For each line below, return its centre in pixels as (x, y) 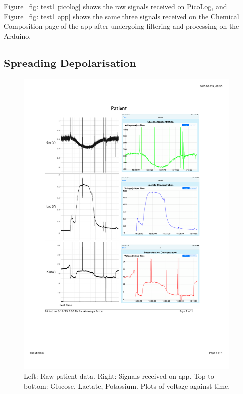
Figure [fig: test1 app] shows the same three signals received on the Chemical (121, 16)
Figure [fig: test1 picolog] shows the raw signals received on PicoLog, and (116, 6)
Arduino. (18, 35)
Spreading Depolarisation (70, 62)
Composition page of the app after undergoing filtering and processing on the (121, 26)
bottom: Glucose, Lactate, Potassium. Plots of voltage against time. (127, 385)
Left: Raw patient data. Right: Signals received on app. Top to (119, 376)
